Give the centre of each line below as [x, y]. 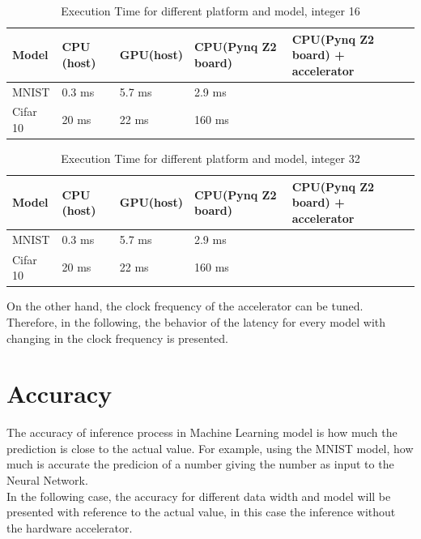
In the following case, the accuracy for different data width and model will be [199, 496]
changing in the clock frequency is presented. [118, 338]
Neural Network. [47, 480]
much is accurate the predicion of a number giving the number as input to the [200, 464]
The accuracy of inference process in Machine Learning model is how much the [202, 432]
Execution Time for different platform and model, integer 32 [210, 158]
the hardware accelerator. [70, 527]
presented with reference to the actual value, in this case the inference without [201, 512]
